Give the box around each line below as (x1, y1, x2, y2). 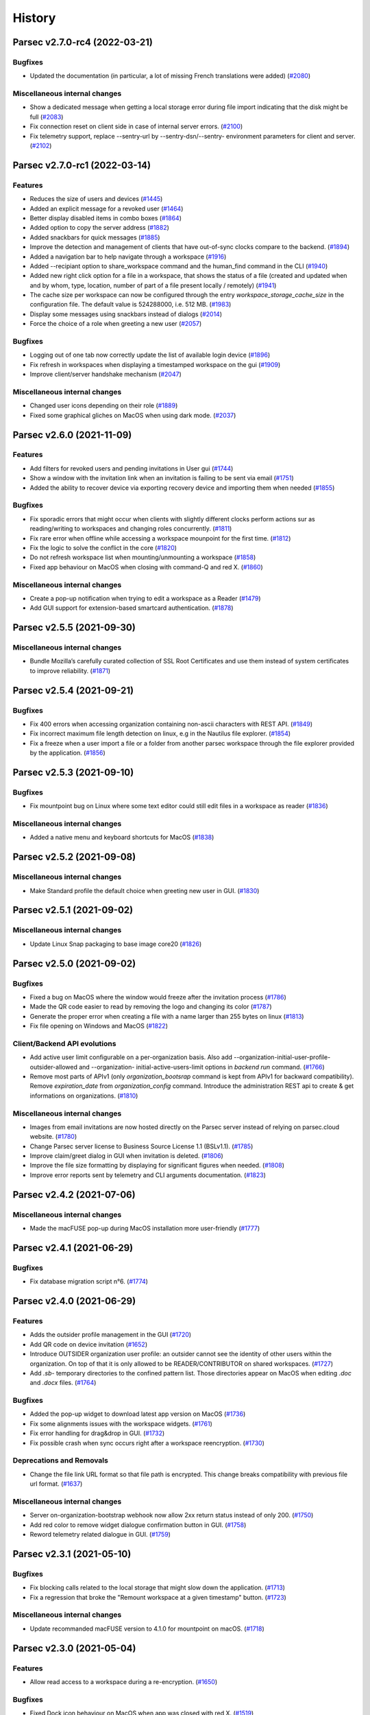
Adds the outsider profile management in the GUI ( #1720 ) (29, 1331, 192, 1339)
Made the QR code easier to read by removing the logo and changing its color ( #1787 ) (29, 1002, 272, 1011)
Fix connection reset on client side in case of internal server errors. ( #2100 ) (29, 122, 243, 130)
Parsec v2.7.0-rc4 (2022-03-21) (12, 36, 153, 48)
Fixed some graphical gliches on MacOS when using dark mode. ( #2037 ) (29, 411, 236, 419)
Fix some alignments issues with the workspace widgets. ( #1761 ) (29, 1419, 212, 1428)
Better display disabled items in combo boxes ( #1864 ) (29, 213, 182, 222)
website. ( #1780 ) (29, 1133, 77, 1141)
